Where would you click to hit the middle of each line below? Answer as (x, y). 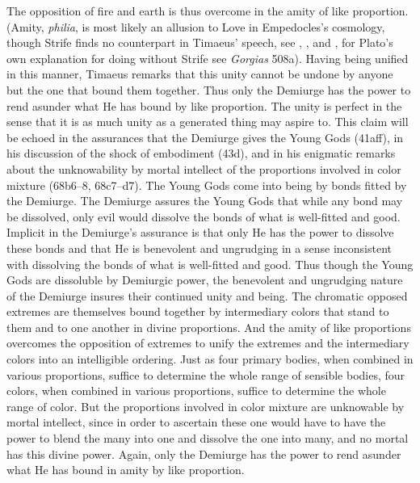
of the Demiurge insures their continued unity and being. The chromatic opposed (207, 295)
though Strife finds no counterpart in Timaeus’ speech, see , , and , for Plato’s (200, 42)
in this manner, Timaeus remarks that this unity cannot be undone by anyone (200, 74)
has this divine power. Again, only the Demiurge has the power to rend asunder (204, 454)
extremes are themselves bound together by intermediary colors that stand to (198, 311)
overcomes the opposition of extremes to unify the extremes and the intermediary (208, 343)
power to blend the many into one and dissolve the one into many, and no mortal (208, 438)
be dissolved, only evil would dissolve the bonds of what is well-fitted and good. (204, 216)
